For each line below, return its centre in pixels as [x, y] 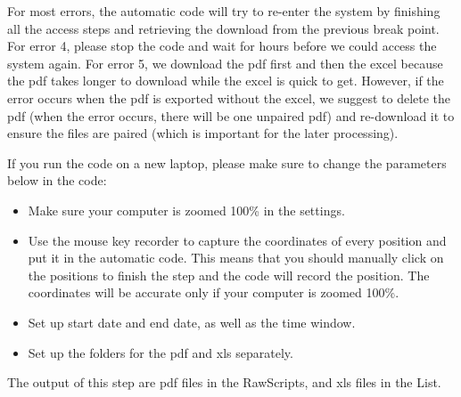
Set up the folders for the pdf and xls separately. [161, 352]
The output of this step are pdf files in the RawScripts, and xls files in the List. [224, 382]
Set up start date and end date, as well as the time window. [192, 322]
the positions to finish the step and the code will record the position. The [229, 275]
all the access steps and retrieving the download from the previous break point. [223, 28]
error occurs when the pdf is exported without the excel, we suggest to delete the [229, 97]
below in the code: [57, 180]
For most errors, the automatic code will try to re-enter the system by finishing [224, 11]
